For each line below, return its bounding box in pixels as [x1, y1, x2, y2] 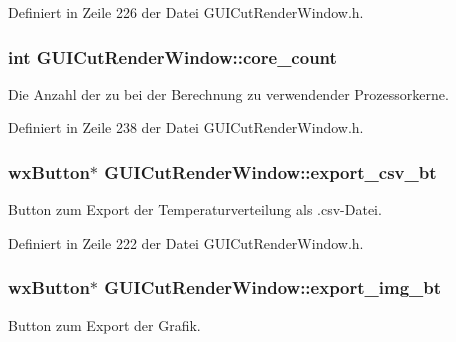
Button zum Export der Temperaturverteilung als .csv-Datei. [8, 199, 382, 220]
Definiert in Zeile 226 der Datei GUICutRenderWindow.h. [8, 2, 364, 22]
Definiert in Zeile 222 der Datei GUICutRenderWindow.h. [8, 232, 364, 253]
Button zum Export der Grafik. [8, 314, 201, 335]
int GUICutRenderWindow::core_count [8, 44, 337, 69]
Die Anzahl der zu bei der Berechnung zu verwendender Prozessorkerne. [8, 83, 449, 104]
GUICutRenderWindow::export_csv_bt [104, 159, 437, 184]
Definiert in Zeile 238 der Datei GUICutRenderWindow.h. [8, 117, 364, 138]
